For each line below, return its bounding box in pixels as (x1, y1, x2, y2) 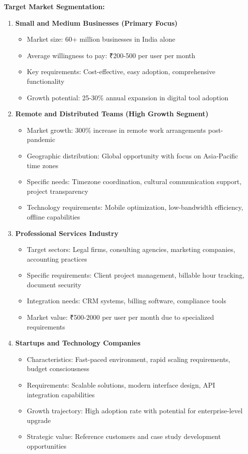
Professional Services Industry (15, 228, 119, 238)
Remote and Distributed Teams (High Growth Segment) (15, 109, 209, 119)
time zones (27, 160, 59, 170)
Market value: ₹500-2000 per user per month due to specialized (27, 312, 214, 322)
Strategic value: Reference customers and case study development (27, 431, 221, 441)
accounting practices (27, 253, 87, 264)
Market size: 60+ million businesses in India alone (27, 34, 175, 44)
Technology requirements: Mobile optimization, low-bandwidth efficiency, (27, 202, 243, 212)
